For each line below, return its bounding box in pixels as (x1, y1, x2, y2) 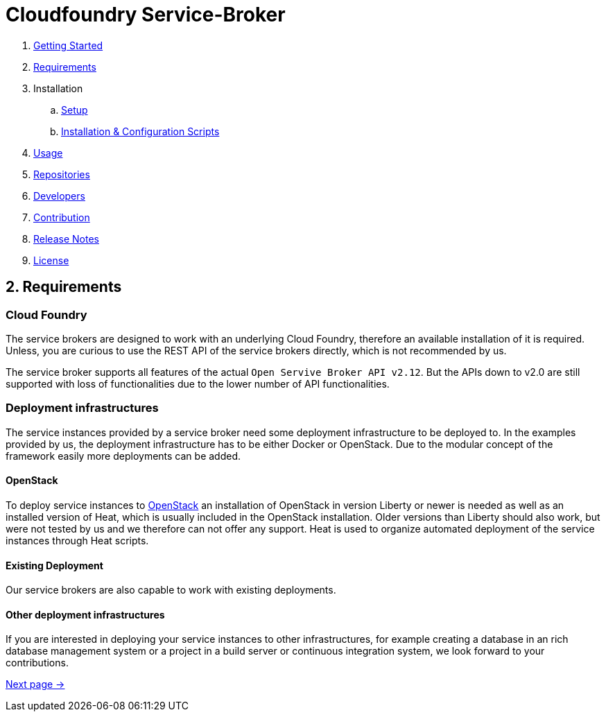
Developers (33, 189, 85, 202)
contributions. (6, 657, 69, 669)
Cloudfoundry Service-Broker (6, 3, 286, 26)
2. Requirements (6, 278, 122, 296)
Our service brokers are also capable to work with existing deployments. (6, 584, 336, 596)
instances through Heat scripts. (6, 534, 149, 546)
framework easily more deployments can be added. (6, 449, 241, 462)
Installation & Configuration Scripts (61, 125, 220, 137)
